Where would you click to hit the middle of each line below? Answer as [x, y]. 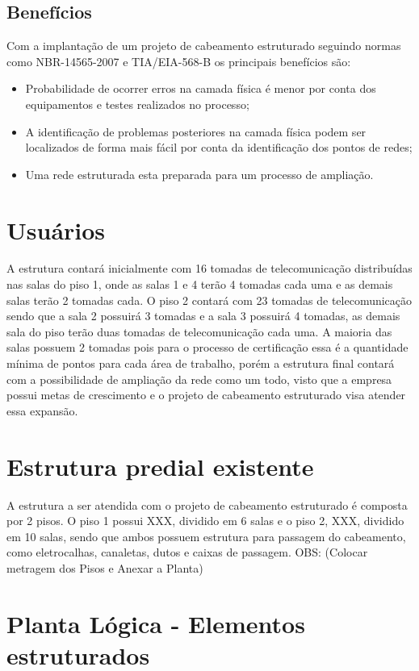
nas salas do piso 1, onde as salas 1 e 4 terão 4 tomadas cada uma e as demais [200, 284]
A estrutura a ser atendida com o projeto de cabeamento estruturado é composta [207, 504]
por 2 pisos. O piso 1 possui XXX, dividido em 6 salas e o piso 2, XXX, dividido [205, 521]
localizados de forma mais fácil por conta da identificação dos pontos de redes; [219, 147]
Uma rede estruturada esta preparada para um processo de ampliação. [199, 174]
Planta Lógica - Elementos [156, 623]
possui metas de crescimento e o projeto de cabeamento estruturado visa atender [206, 395]
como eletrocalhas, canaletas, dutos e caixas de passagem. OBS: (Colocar [187, 552]
